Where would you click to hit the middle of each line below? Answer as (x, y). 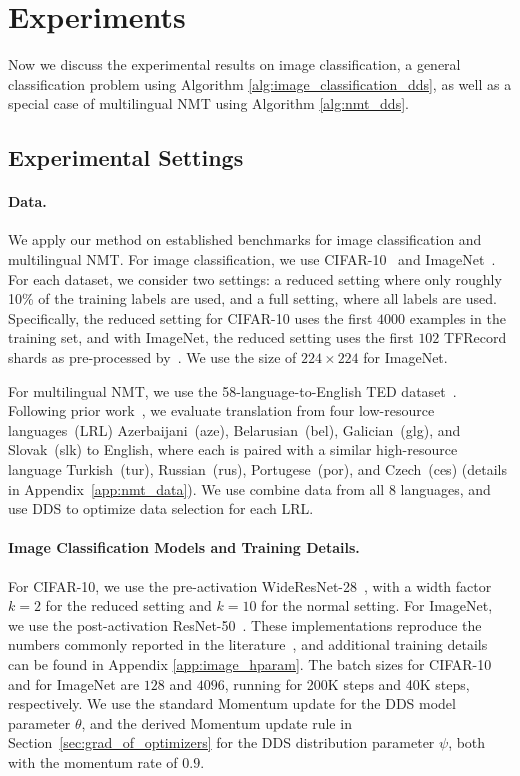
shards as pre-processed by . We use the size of (152, 357)
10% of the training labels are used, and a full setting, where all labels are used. (252, 298)
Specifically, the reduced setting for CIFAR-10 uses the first (190, 317)
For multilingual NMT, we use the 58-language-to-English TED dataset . (232, 390)
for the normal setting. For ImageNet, (377, 605)
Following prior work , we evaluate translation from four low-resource (221, 410)
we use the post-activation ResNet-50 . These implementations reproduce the (245, 624)
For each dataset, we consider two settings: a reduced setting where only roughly (255, 278)
